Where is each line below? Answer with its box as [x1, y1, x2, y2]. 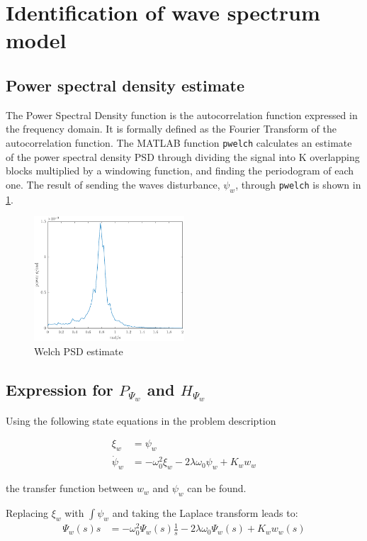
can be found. [187, 481, 247, 496]
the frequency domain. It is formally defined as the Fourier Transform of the [6, 121, 337, 136]
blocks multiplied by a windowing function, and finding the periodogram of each [6, 163, 354, 178]
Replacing [6, 506, 49, 520]
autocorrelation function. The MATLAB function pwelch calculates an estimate [6, 135, 352, 150]
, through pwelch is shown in [235, 177, 361, 191]
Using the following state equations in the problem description [6, 413, 276, 428]
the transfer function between [6, 481, 134, 496]
